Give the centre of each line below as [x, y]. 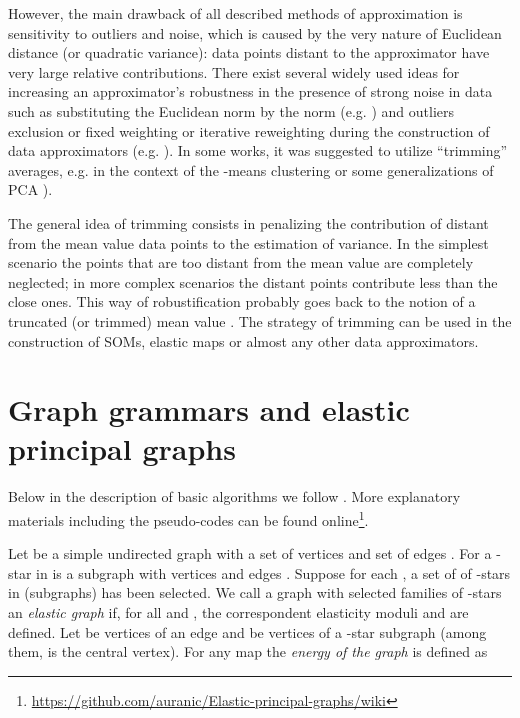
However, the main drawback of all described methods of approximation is [235, 13]
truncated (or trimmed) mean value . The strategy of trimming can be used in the [260, 320]
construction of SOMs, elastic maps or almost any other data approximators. [243, 340]
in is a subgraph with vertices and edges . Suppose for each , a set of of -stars [273, 572]
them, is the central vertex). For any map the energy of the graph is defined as [248, 651]
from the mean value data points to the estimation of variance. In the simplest [248, 242]
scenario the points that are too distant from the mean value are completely [241, 262]
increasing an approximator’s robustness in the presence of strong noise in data [250, 91]
